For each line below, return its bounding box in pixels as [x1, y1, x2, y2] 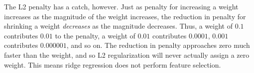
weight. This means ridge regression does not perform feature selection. [4, 59, 221, 70]
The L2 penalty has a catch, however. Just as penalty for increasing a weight [4, 1, 239, 11]
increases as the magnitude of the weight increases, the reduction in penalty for [4, 11, 246, 21]
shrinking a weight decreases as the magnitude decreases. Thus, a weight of [4, 21, 233, 31]
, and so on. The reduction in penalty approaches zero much [66, 40, 250, 50]
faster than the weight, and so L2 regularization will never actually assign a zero [4, 49, 250, 60]
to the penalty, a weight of [55, 30, 135, 40]
